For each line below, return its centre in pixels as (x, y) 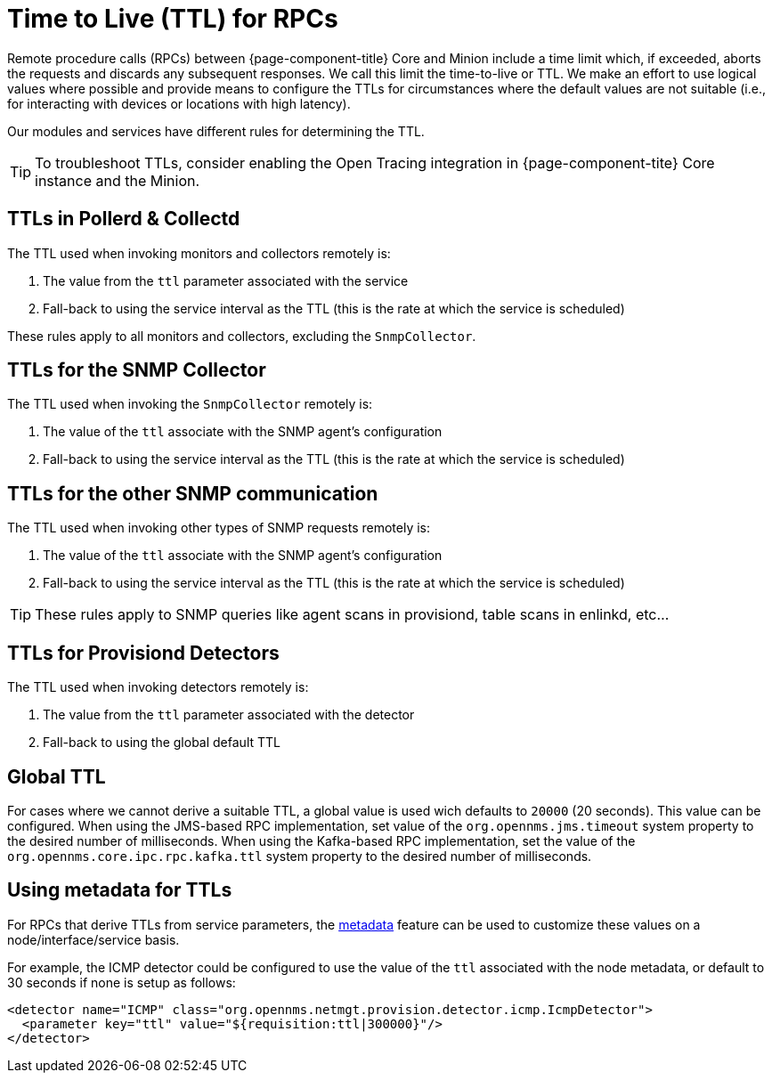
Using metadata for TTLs (120, 890)
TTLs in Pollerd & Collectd (124, 219)
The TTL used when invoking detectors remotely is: (158, 687)
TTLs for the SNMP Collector (137, 370)
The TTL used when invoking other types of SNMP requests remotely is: (219, 528)
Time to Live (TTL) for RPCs (173, 19)
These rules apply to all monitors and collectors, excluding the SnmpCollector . (242, 336)
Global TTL (57, 776)
